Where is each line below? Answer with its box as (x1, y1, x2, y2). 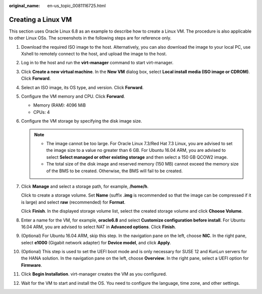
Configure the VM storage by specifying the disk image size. (21, 118, 143, 124)
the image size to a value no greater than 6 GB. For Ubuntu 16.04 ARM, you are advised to (46, 147, 226, 153)
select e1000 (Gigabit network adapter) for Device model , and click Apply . (21, 239, 171, 245)
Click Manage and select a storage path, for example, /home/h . (21, 183, 149, 189)
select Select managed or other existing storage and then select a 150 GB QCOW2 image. (46, 154, 228, 160)
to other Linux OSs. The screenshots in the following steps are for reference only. (9, 35, 172, 41)
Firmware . (21, 262, 42, 268)
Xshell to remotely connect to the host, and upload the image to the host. (21, 51, 167, 57)
